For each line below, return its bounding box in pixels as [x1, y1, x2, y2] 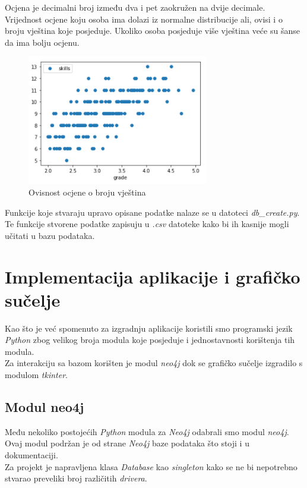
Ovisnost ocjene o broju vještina [29, 185, 146, 198]
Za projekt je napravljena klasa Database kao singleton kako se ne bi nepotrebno [5, 460, 297, 473]
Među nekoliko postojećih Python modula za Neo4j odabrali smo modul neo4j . [5, 425, 289, 437]
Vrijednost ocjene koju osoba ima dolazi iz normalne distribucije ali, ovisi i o [5, 12, 283, 25]
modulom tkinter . [5, 369, 68, 381]
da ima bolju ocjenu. [5, 36, 80, 48]
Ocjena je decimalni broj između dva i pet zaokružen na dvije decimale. [5, 1, 265, 13]
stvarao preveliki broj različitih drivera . [5, 472, 147, 484]
